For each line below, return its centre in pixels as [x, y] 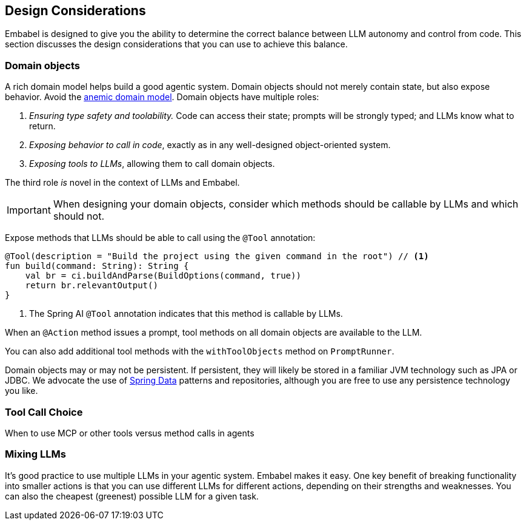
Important [29, 210]
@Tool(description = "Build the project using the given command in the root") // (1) [217, 256]
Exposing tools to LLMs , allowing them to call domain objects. [152, 164]
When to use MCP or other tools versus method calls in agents [130, 433]
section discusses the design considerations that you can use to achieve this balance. [176, 44]
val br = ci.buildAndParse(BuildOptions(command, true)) [163, 276]
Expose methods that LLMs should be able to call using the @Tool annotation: [160, 238]
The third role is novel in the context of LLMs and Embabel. [122, 183]
